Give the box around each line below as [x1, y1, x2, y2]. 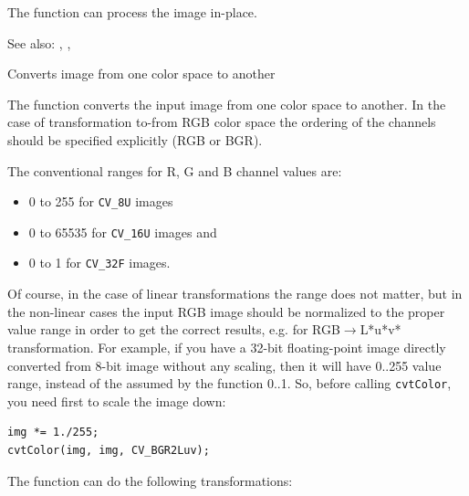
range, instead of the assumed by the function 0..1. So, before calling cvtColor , [7, 374, 452, 393]
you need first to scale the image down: [7, 391, 226, 410]
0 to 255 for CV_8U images [28, 192, 173, 211]
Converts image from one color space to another [7, 64, 276, 83]
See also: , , [7, 33, 71, 52]
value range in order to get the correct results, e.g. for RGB [7, 320, 340, 339]
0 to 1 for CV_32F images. [28, 253, 171, 272]
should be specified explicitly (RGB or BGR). [7, 130, 263, 149]
